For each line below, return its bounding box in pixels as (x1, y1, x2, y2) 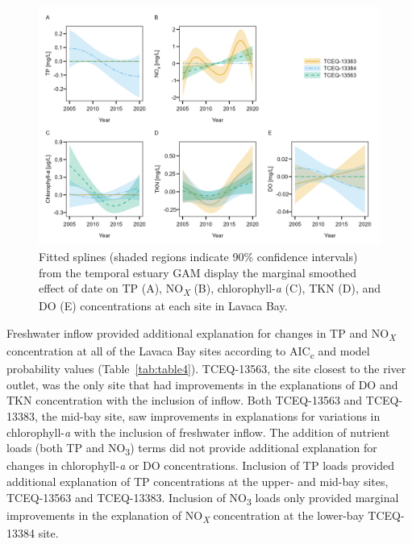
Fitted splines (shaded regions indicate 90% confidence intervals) (39, 248, 358, 265)
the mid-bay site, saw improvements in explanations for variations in (41, 408, 381, 424)
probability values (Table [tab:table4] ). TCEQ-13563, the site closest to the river (6, 360, 406, 377)
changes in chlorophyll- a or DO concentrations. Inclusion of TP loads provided (6, 457, 394, 474)
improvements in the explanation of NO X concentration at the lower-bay (6, 506, 364, 525)
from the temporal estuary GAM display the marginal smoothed (39, 264, 357, 280)
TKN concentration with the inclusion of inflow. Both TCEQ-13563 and (6, 392, 363, 409)
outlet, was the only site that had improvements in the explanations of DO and (6, 376, 398, 392)
